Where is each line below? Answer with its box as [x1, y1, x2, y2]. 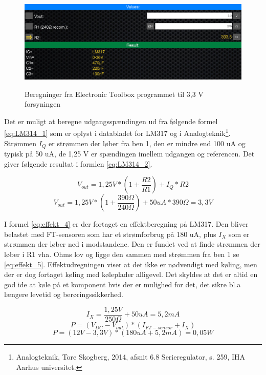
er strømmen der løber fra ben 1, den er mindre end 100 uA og [49, 137, 246, 148]
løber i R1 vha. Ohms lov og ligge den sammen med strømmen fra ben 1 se [4, 249, 239, 260]
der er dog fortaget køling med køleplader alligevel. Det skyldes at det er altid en [4, 269, 258, 280]
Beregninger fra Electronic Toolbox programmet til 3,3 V [25, 88, 204, 99]
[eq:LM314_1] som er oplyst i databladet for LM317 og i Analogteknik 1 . [4, 126, 231, 139]
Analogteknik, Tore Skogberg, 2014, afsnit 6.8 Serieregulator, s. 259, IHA [16, 351, 246, 362]
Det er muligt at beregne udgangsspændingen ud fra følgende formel [4, 115, 218, 126]
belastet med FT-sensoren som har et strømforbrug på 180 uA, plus [4, 228, 216, 239]
